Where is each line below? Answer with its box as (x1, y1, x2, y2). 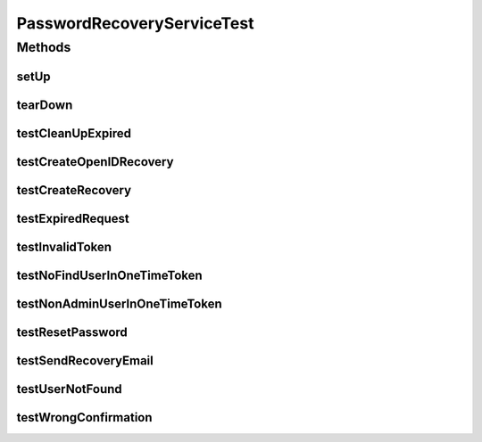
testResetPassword (16, 324, 129, 340)
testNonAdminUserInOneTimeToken (16, 296, 222, 311)
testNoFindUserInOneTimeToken (16, 267, 203, 282)
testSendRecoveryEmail (16, 353, 154, 368)
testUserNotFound (16, 381, 122, 397)
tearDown (16, 97, 73, 112)
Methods (16, 39, 71, 55)
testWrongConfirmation (16, 410, 153, 425)
